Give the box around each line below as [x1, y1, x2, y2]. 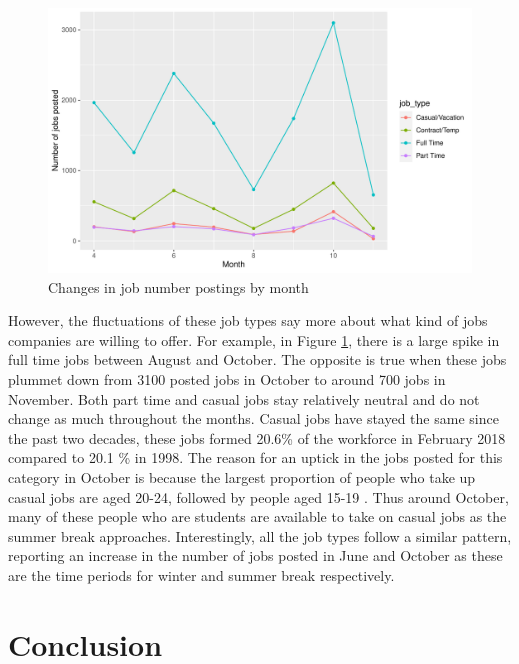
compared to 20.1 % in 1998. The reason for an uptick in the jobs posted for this [8, 447, 503, 468]
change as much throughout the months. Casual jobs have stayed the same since [8, 408, 499, 429]
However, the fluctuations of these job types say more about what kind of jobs [8, 310, 488, 331]
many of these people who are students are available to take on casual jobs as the [8, 506, 507, 527]
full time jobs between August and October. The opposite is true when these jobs [8, 349, 507, 370]
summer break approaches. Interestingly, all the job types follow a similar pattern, [8, 525, 512, 546]
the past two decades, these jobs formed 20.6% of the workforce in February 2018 [8, 427, 506, 448]
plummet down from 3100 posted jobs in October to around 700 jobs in [8, 368, 446, 389]
